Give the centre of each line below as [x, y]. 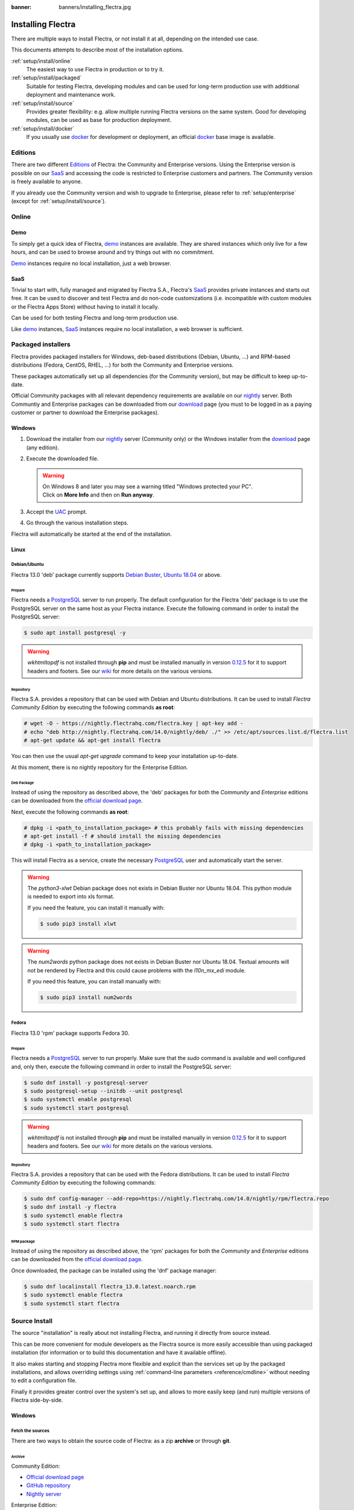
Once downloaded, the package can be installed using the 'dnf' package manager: [114, 1270]
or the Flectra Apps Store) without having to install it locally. [85, 307]
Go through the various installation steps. [77, 523]
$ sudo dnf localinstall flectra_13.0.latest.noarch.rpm [110, 1286]
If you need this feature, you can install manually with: [94, 981]
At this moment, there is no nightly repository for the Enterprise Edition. [100, 767]
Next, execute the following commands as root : [70, 812]
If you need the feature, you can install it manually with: [96, 908]
